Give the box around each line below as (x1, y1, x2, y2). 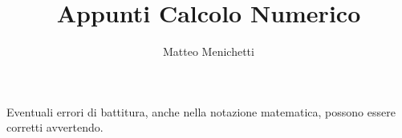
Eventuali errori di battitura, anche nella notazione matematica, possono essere (6, 103, 396, 120)
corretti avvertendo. (6, 119, 104, 136)
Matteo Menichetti (163, 43, 254, 60)
